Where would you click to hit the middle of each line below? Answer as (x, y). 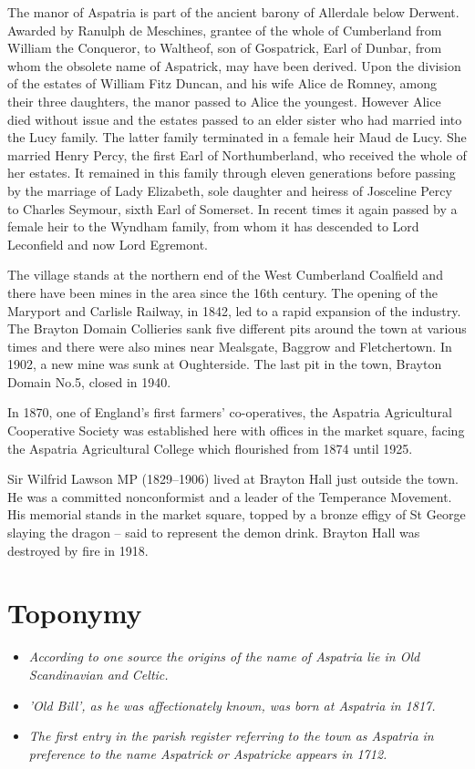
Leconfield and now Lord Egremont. (108, 244)
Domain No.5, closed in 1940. (89, 381)
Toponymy (75, 613)
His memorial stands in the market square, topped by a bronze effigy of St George (237, 514)
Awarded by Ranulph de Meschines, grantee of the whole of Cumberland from (225, 30)
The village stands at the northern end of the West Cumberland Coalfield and (225, 275)
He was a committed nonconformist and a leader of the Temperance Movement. (230, 496)
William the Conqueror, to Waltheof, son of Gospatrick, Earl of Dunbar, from (225, 48)
